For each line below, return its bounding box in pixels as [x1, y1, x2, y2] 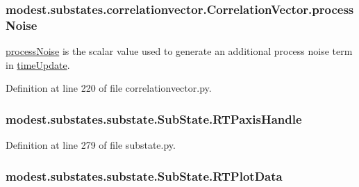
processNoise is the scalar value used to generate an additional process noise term [6, 44, 353, 58]
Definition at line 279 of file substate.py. [6, 138, 176, 152]
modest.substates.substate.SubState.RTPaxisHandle [6, 110, 302, 127]
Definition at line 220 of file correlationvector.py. [6, 81, 212, 95]
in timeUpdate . [6, 57, 70, 72]
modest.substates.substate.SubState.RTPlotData [6, 167, 283, 184]
